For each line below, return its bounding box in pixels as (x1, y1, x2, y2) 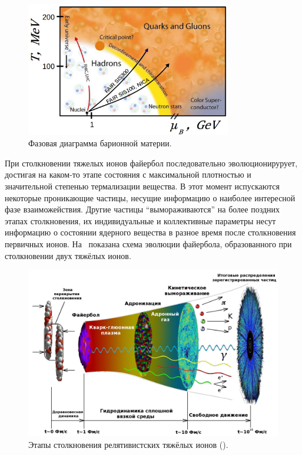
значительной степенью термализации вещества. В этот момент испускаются (5, 179, 280, 192)
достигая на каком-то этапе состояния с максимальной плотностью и (5, 168, 251, 181)
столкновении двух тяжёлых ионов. (5, 249, 131, 261)
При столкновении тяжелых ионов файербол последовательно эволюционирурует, (5, 156, 298, 169)
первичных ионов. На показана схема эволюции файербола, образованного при (5, 237, 292, 250)
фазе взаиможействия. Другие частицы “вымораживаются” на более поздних (5, 203, 280, 215)
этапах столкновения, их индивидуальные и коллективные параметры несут (5, 214, 276, 227)
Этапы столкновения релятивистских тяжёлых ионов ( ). (28, 438, 228, 451)
